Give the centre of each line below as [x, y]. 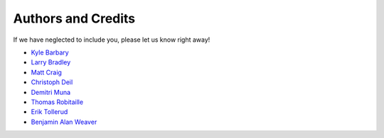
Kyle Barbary [50, 52]
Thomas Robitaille [57, 102]
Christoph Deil [52, 82]
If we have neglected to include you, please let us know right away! [112, 40]
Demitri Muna [51, 92]
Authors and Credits [74, 18]
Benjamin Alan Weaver [64, 122]
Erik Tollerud [49, 112]
